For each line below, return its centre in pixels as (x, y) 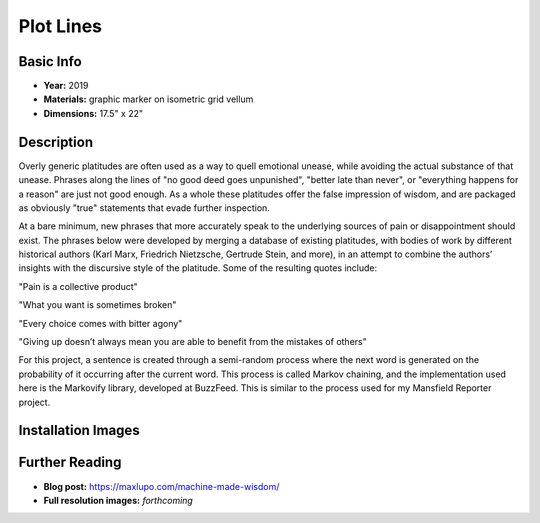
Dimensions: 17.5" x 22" (93, 113)
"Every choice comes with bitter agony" (100, 323)
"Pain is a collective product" (78, 286)
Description (56, 141)
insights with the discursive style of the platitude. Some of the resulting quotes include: (198, 268)
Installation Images (79, 430)
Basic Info (50, 61)
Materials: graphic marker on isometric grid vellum (148, 99)
